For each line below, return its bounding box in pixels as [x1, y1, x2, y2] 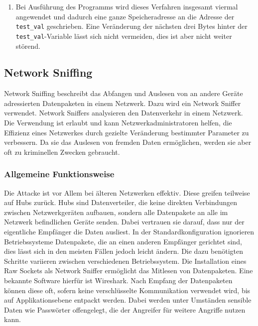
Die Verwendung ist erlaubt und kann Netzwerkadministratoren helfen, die [4, 117, 232, 128]
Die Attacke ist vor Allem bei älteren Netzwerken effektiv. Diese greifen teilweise [4, 187, 250, 198]
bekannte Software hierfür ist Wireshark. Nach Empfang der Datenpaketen [4, 275, 233, 286]
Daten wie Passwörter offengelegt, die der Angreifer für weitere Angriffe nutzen [4, 304, 246, 315]
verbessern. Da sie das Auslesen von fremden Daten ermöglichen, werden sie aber [4, 137, 252, 147]
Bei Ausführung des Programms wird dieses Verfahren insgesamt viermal [15, 1, 238, 11]
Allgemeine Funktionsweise [4, 168, 115, 180]
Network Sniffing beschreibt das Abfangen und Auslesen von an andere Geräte [4, 88, 243, 99]
